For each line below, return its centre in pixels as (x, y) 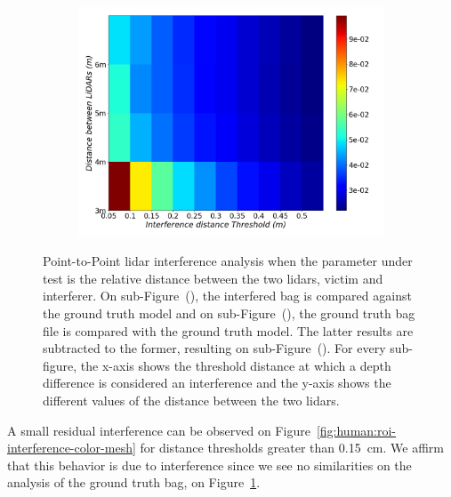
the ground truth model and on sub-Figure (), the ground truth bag (229, 313)
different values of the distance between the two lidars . (191, 400)
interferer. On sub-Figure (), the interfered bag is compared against (227, 296)
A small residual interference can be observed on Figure (159, 430)
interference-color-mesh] (72, 448)
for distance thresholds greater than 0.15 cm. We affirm (292, 448)
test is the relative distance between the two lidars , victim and (213, 278)
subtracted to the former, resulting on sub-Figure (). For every (214, 348)
